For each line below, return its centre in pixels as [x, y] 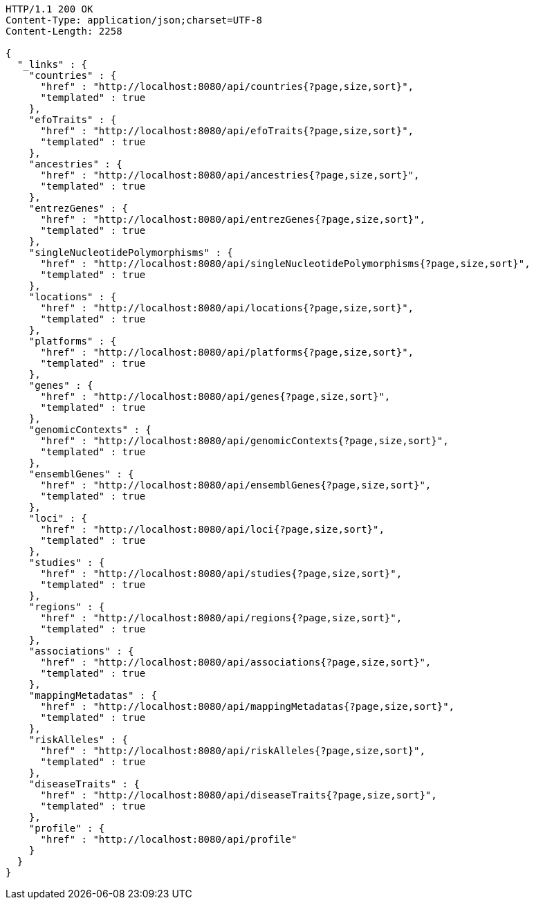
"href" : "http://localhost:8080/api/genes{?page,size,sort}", [215, 396]
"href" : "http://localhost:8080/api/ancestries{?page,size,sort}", [230, 175]
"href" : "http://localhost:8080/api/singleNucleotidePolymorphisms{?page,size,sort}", [285, 264]
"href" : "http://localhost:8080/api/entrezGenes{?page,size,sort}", [233, 219]
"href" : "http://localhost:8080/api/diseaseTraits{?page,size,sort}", [239, 795]
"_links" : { [52, 64]
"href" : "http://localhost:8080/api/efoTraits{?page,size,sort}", [227, 131]
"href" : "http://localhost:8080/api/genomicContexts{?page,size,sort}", [245, 441]
